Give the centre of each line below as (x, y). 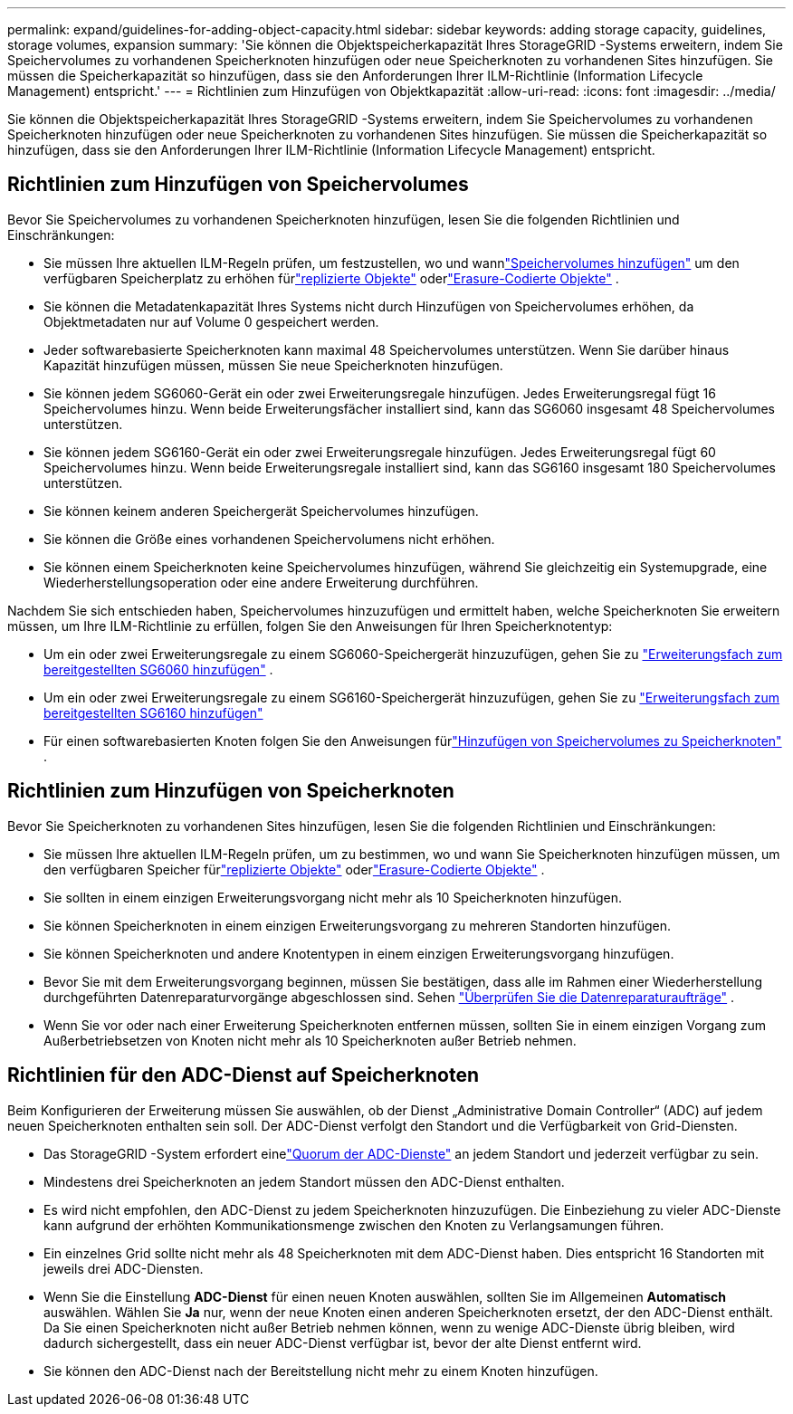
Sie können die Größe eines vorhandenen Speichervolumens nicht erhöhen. (269, 539)
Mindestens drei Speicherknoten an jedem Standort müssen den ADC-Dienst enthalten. (304, 1181)
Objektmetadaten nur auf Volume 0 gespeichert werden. (211, 321)
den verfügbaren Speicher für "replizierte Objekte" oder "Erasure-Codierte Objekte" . (294, 869)
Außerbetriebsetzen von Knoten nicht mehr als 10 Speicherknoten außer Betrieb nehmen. (310, 1040)
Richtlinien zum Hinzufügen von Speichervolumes (238, 185)
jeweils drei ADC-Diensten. (124, 1268)
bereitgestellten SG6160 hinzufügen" (153, 712)
